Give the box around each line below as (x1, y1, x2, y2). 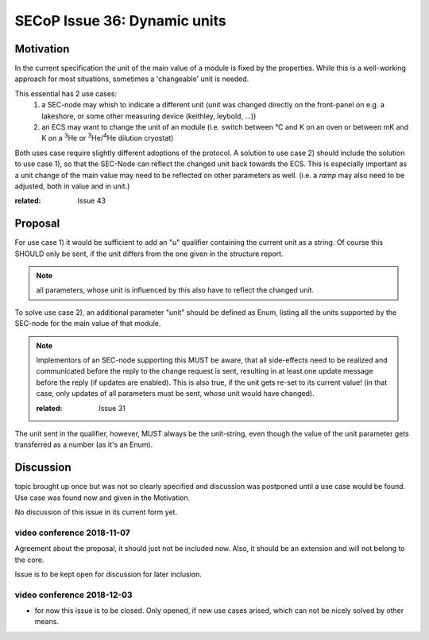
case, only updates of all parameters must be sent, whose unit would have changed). (36, 389, 315, 398)
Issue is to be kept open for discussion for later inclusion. (14, 569, 203, 579)
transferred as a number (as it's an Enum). (14, 440, 153, 449)
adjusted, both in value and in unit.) (14, 181, 130, 191)
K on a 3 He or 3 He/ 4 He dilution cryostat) (41, 132, 174, 143)
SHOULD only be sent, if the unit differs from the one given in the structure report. (14, 249, 284, 258)
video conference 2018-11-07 (14, 527, 131, 538)
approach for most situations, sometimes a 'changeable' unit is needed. (14, 74, 249, 83)
